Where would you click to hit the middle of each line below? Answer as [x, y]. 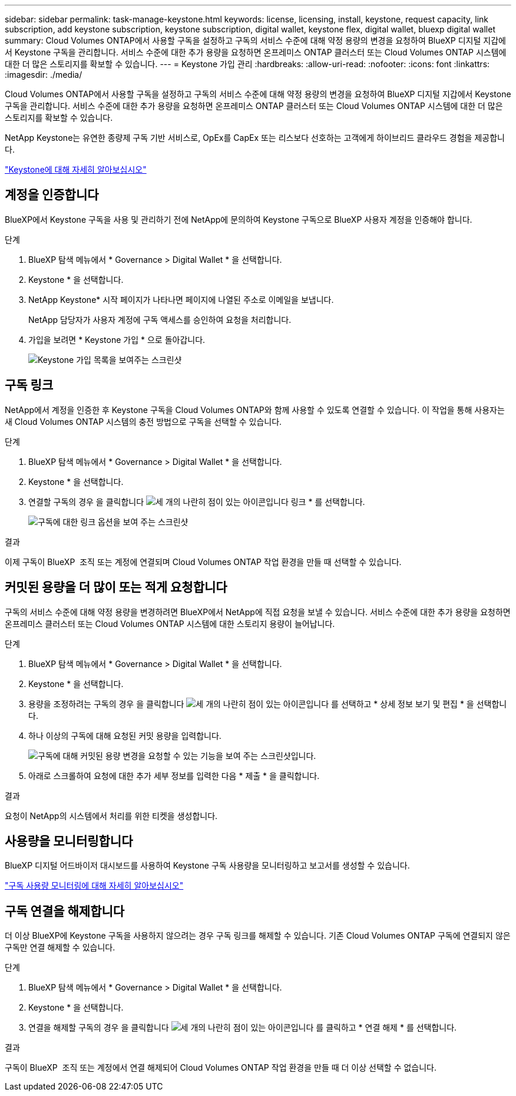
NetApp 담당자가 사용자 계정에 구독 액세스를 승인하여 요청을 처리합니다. [160, 319]
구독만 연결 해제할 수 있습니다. [60, 948]
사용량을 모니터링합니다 [69, 841]
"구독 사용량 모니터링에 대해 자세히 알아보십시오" [94, 886]
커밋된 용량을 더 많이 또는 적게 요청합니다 [116, 587]
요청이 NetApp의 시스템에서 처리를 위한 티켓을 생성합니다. [111, 816]
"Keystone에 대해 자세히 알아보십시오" [76, 169]
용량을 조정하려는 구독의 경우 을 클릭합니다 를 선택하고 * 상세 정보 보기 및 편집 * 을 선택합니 [268, 704]
